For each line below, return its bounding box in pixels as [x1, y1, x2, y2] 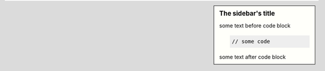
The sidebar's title [219, 10, 275, 17]
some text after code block [219, 54, 286, 61]
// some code [232, 38, 270, 45]
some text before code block [219, 22, 291, 29]
